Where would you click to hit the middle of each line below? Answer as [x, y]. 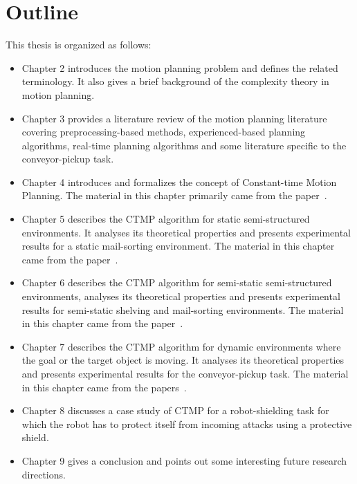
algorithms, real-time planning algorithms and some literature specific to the [184, 145]
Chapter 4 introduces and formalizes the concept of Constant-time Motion [179, 181]
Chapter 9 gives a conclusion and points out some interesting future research [184, 460]
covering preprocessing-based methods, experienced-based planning [164, 132]
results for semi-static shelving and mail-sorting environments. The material [183, 309]
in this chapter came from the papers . [104, 387]
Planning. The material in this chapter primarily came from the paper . [174, 195]
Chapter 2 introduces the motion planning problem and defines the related [180, 67]
